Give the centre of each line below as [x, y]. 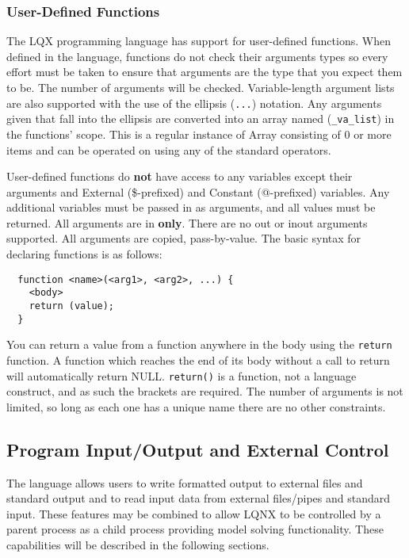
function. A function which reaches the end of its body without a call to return [198, 359]
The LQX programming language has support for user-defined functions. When [199, 41]
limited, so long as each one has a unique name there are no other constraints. [196, 406]
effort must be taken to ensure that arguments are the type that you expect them [204, 72]
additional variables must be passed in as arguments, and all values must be [191, 207]
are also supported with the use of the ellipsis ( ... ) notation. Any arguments [194, 103]
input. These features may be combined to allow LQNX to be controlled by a [194, 513]
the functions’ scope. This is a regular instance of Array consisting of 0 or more [199, 134]
